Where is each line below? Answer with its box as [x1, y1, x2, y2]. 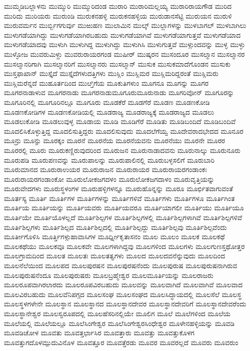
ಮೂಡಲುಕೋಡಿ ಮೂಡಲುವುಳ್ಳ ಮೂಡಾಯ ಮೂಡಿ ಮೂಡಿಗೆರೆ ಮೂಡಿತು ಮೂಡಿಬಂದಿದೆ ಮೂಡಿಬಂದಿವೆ [4, 116, 236, 126]
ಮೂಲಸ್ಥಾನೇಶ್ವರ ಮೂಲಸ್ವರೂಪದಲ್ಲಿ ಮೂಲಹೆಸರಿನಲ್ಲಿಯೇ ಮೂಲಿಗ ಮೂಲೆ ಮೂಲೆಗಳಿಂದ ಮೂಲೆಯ [4, 308, 230, 318]
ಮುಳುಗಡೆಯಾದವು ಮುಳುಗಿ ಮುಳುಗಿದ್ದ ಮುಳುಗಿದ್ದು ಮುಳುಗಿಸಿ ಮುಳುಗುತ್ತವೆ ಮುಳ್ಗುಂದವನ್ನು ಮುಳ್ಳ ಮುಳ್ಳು [4, 39, 245, 50]
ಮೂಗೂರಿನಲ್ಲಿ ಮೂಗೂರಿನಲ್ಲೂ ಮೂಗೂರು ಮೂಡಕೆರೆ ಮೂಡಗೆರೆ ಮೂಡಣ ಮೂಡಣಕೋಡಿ [4, 97, 210, 107]
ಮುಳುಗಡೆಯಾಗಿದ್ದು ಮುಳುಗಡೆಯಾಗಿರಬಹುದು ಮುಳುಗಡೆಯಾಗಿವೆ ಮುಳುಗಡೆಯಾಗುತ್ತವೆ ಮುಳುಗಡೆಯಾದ [4, 29, 241, 40]
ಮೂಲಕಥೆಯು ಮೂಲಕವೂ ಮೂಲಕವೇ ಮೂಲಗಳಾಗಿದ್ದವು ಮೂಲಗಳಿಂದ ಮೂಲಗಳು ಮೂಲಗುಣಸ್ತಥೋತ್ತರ [4, 241, 245, 251]
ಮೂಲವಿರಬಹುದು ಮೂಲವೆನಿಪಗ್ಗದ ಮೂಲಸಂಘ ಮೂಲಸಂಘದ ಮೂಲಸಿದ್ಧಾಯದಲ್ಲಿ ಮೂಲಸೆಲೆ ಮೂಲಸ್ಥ [4, 289, 242, 299]
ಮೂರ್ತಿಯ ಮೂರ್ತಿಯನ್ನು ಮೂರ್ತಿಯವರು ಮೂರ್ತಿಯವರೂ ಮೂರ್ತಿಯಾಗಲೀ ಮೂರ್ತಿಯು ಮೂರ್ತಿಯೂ [4, 202, 244, 213]
